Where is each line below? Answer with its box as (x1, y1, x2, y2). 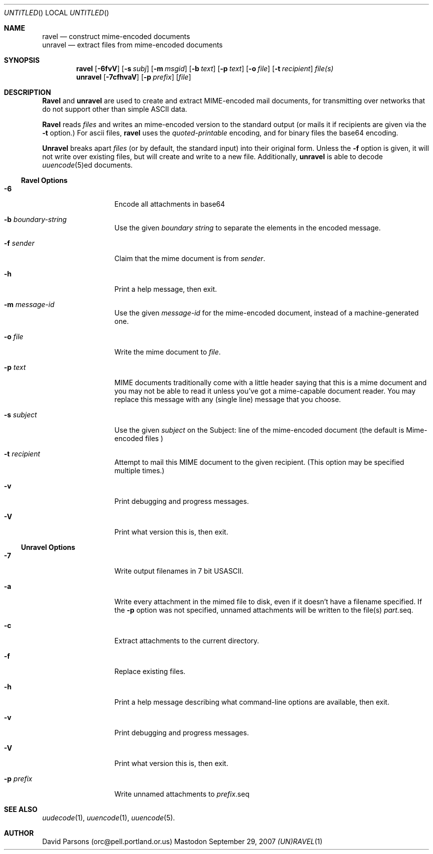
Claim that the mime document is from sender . (114, 254, 265, 263)
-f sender (4, 239, 35, 247)
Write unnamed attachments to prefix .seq (114, 790, 250, 798)
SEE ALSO (4, 805, 38, 813)
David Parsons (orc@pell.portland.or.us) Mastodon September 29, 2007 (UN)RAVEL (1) (42, 837, 323, 846)
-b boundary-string (4, 215, 67, 224)
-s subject (4, 410, 37, 419)
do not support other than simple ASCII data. (42, 105, 187, 113)
